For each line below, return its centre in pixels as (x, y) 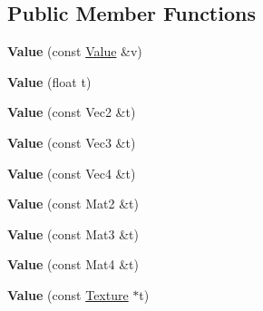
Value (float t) (49, 81)
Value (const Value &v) (75, 51)
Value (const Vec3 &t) (72, 142)
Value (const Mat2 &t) (73, 204)
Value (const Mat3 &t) (73, 233)
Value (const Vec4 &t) (72, 173)
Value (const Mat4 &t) (73, 264)
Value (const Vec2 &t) (72, 112)
